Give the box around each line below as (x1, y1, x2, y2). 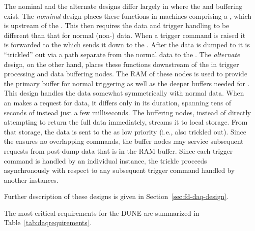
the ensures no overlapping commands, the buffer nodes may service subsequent (4, 136, 244, 146)
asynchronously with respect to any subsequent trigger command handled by (4, 165, 235, 175)
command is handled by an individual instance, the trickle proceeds (4, 155, 207, 165)
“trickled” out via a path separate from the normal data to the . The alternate (4, 49, 240, 59)
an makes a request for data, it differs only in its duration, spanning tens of (4, 97, 231, 107)
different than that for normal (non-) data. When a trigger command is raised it (4, 30, 246, 40)
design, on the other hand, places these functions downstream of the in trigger (4, 59, 239, 69)
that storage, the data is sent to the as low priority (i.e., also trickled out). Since (4, 126, 246, 136)
